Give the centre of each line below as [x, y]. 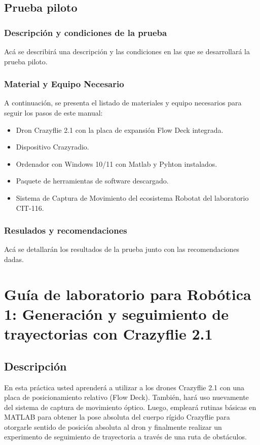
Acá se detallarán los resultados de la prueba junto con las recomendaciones [122, 249]
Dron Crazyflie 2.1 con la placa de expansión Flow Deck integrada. [120, 129]
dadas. [14, 259]
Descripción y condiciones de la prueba [86, 32]
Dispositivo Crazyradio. [52, 147]
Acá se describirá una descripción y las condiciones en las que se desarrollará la [127, 51]
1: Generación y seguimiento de [116, 313]
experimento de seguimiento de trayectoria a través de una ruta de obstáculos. [125, 437]
